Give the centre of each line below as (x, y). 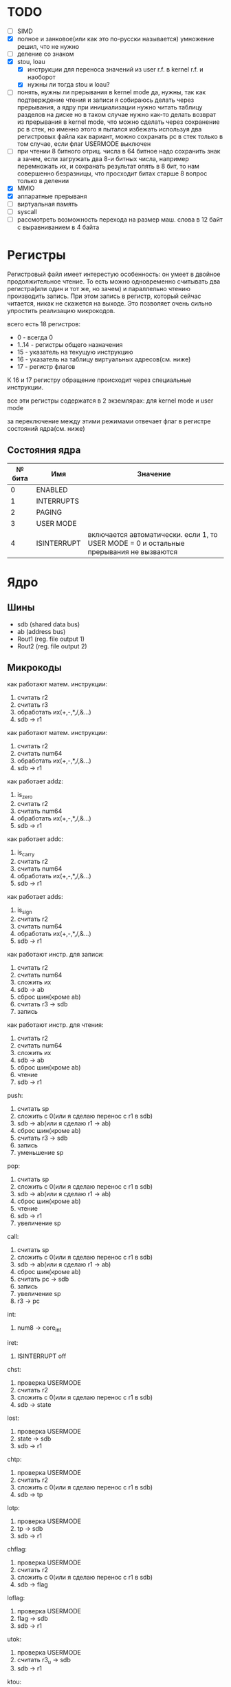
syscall (27, 211)
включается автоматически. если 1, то (153, 534)
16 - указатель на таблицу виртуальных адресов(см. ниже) (104, 359)
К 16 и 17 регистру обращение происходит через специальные (99, 380)
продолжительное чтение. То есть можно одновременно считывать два (114, 281)
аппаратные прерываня (52, 196)
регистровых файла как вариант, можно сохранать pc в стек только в (120, 137)
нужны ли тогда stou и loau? (68, 85)
